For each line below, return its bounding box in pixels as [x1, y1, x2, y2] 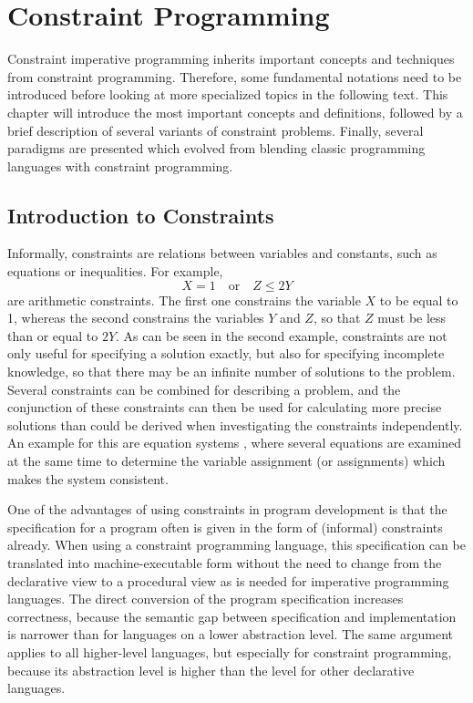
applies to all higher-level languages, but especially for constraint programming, [7, 642, 452, 661]
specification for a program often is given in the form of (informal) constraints [7, 517, 443, 536]
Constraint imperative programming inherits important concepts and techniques [7, 49, 455, 68]
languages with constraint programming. [7, 156, 233, 175]
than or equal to [7, 326, 98, 345]
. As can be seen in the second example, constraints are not [116, 326, 447, 345]
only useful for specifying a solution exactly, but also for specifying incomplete [7, 344, 445, 363]
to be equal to [379, 290, 458, 309]
